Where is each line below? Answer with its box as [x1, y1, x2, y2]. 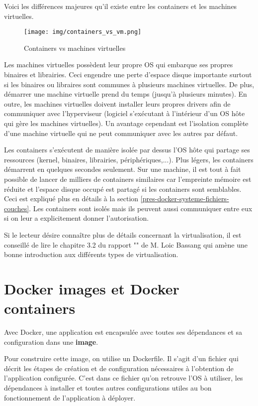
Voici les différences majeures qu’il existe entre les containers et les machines [4, 1, 237, 11]
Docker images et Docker [4, 278, 179, 298]
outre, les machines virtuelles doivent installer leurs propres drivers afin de [4, 98, 231, 109]
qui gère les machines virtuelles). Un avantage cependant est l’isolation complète [4, 118, 249, 128]
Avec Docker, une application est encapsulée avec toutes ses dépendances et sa [4, 327, 243, 337]
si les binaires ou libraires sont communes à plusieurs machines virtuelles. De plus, [4, 79, 255, 89]
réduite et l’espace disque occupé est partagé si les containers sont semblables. [4, 183, 242, 194]
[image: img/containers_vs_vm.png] [24, 28, 142, 36]
